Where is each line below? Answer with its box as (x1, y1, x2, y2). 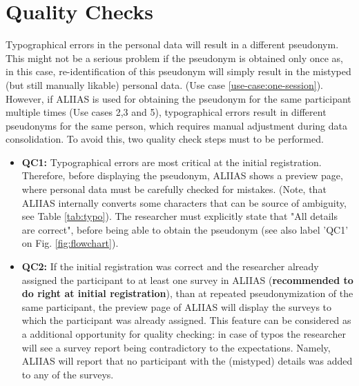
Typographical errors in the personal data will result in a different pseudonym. (6, 37, 339, 52)
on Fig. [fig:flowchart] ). (21, 236, 119, 250)
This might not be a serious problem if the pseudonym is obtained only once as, (6, 50, 343, 65)
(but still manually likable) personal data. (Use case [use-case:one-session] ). (6, 77, 323, 92)
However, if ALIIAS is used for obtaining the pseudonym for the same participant (6, 91, 351, 105)
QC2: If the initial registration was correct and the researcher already (21, 259, 319, 274)
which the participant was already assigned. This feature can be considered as (21, 313, 351, 327)
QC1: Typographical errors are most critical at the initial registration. (21, 154, 322, 169)
